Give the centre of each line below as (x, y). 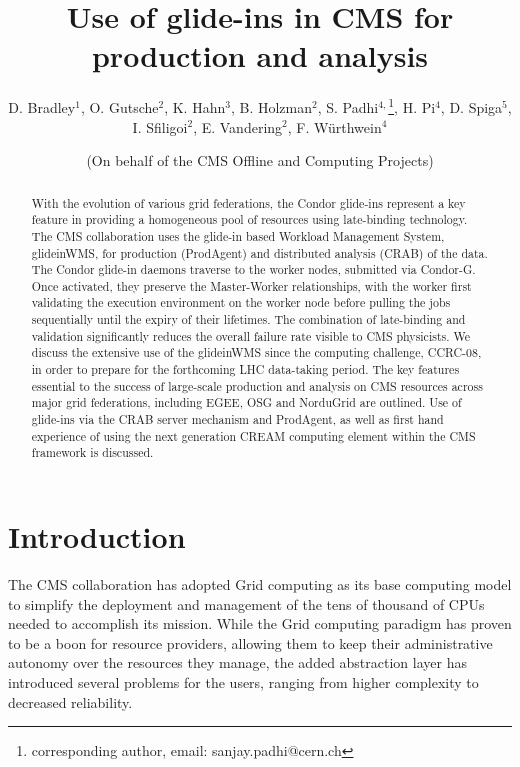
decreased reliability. (70, 701)
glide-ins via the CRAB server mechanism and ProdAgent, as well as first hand (237, 419)
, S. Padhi (348, 106)
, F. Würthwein (334, 126)
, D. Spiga (471, 106)
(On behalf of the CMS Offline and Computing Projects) (260, 160)
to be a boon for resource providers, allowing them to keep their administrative (250, 642)
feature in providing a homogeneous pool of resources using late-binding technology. (249, 219)
